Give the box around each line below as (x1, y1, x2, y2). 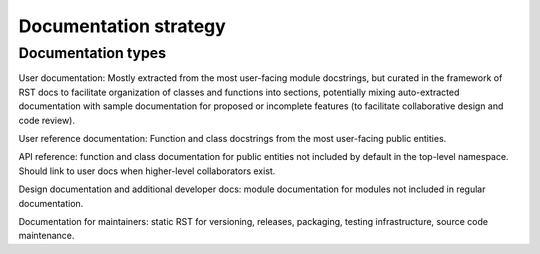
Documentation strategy (18, 15, 227, 37)
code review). (18, 114, 75, 126)
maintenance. (18, 230, 75, 242)
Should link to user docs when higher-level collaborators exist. (18, 165, 276, 177)
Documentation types (18, 44, 167, 62)
